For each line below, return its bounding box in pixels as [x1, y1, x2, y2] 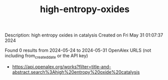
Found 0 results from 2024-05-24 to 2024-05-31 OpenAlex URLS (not [5, 47, 152, 54]
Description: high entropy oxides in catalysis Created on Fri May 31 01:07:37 [5, 32, 163, 38]
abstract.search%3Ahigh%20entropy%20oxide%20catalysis [12, 69, 140, 75]
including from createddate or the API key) [5, 53, 88, 60]
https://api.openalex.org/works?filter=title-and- [12, 63, 111, 69]
